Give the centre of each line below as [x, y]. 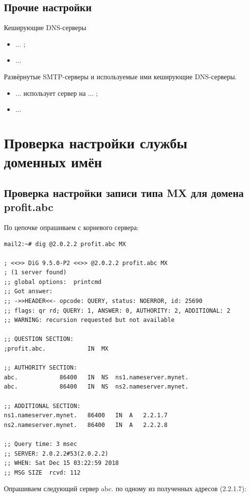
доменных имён [53, 162]
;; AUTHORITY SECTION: [41, 368]
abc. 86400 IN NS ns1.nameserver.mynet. [96, 377]
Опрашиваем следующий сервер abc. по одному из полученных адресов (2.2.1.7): [125, 488]
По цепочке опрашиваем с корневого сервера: [71, 227]
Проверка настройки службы [96, 142]
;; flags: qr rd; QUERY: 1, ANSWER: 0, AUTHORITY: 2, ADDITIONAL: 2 [117, 311]
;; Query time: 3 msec [41, 444]
